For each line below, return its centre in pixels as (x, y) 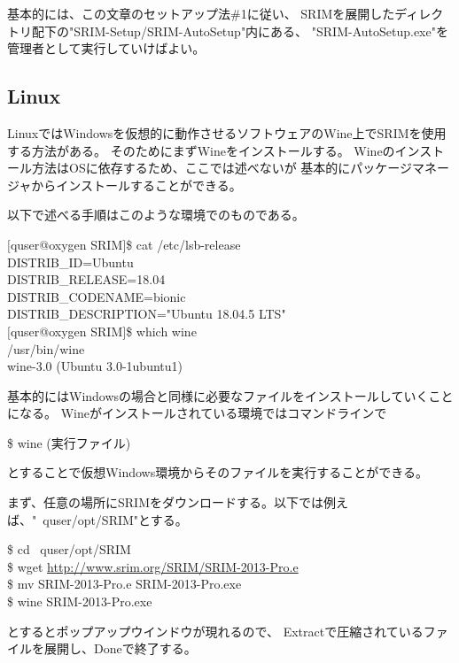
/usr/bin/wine (46, 348)
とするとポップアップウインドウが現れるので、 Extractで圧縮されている (215, 631)
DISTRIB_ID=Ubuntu (70, 262)
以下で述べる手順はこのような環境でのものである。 (156, 215)
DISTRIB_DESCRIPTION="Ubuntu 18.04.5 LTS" (147, 314)
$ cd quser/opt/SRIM (69, 549)
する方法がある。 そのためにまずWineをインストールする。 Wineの (201, 150)
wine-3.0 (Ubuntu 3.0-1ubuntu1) (95, 366)
